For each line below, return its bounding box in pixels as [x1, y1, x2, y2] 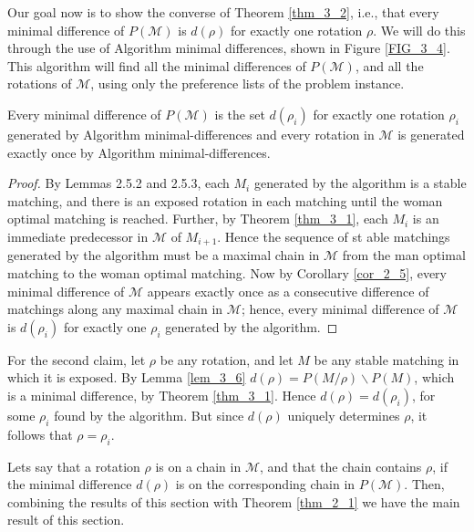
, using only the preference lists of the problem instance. [90, 74, 405, 93]
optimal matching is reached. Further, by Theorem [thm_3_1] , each [7, 209, 388, 228]
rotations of [7, 74, 72, 93]
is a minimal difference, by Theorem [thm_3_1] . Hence [7, 385, 316, 404]
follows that [7, 424, 73, 443]
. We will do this [373, 20, 466, 39]
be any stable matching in [314, 349, 459, 369]
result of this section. [7, 510, 125, 529]
